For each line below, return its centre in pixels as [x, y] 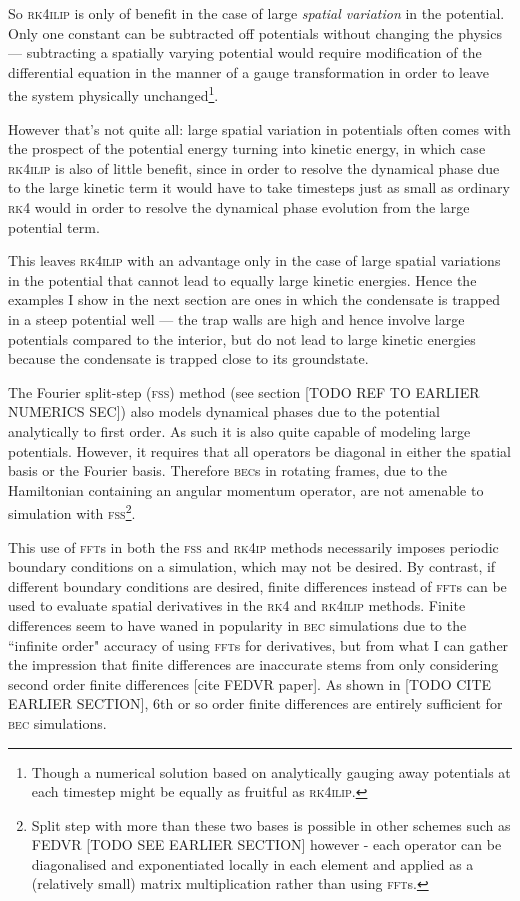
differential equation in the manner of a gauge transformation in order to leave [248, 71]
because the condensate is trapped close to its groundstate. [188, 358]
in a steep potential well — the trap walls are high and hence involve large [236, 318]
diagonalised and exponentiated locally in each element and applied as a [252, 863]
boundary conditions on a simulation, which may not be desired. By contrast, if [252, 566]
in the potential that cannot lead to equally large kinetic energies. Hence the [242, 279]
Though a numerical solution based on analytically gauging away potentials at [271, 771]
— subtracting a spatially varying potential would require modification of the [245, 52]
